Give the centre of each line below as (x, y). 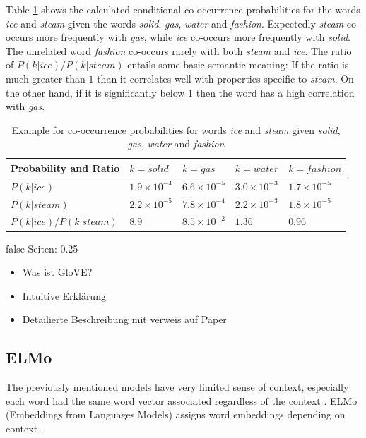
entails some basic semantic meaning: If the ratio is (238, 65)
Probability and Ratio (65, 168)
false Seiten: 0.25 (42, 248)
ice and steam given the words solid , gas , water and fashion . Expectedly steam (175, 23)
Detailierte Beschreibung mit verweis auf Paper (124, 319)
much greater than (46, 78)
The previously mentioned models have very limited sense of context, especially (177, 387)
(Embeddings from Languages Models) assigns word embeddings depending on (176, 414)
